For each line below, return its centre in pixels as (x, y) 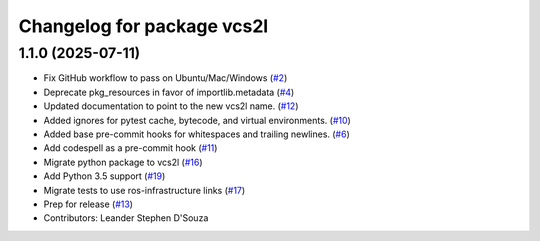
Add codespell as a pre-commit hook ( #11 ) (130, 148)
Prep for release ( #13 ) (88, 204)
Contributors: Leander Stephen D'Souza (126, 218)
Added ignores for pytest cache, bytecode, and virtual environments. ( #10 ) (197, 120)
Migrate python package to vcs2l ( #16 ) (123, 162)
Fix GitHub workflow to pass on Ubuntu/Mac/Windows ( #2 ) (165, 78)
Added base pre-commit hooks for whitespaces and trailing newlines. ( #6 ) (196, 134)
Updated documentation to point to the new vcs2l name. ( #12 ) (171, 106)
